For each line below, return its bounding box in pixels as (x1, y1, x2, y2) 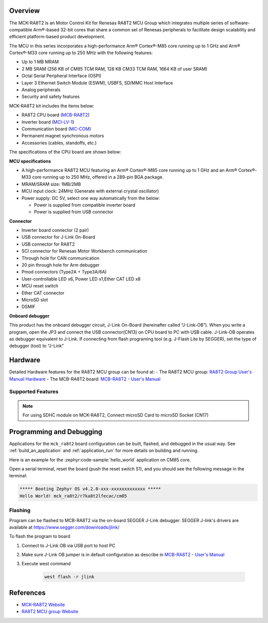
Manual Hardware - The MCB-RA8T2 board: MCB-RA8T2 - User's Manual (9, 376, 161, 382)
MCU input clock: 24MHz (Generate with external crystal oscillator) (21, 188, 159, 194)
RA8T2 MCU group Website (21, 609, 79, 615)
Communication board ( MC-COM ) (21, 126, 91, 132)
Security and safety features (21, 93, 80, 99)
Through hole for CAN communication (21, 255, 99, 261)
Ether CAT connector (21, 290, 65, 296)
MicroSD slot (21, 296, 48, 303)
